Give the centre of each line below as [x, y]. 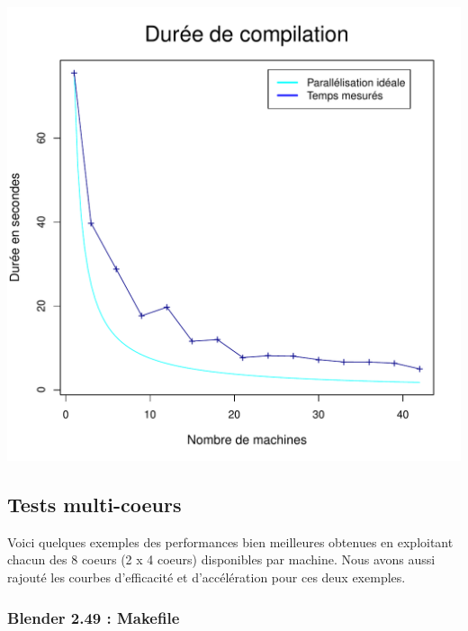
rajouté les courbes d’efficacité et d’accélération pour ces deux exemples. [207, 577]
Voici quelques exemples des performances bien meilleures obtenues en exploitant [230, 541]
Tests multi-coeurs [94, 504]
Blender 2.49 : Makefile [94, 617]
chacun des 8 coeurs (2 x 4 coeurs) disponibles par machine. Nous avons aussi [221, 559]
